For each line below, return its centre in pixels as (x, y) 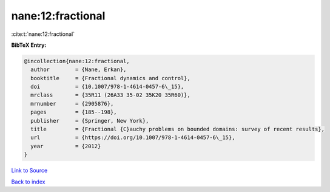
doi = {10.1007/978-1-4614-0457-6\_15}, (107, 87)
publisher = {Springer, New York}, (90, 121)
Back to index (28, 182)
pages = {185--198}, (74, 112)
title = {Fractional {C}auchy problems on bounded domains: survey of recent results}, (177, 129)
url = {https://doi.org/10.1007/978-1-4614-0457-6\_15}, (133, 138)
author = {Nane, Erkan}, (79, 70)
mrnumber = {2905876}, (72, 104)
